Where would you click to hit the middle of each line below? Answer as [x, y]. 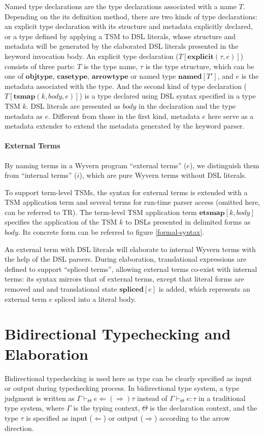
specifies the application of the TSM [61, 222]
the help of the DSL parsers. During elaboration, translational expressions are [126, 259]
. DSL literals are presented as [73, 105]
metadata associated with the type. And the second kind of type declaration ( [126, 86]
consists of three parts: [40, 66]
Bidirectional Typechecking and [118, 334]
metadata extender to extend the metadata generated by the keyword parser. [125, 126]
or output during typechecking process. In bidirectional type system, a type [122, 388]
